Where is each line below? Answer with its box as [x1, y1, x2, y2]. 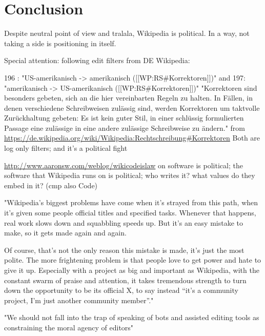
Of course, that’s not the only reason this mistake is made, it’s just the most [4, 244, 244, 255]
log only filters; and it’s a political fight [4, 143, 128, 153]
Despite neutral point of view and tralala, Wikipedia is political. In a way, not [4, 28, 250, 38]
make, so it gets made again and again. [4, 227, 127, 238]
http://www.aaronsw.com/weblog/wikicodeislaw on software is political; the [4, 160, 243, 170]
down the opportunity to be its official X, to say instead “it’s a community [4, 285, 238, 295]
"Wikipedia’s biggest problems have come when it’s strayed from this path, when [4, 197, 258, 208]
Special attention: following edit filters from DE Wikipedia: [4, 55, 190, 66]
